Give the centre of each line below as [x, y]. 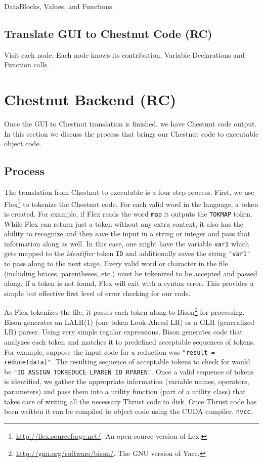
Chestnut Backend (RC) [90, 99]
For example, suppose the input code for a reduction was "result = [109, 351]
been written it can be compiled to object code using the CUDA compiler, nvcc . [128, 411]
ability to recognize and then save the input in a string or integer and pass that [127, 234]
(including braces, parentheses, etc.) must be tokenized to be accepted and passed [131, 273]
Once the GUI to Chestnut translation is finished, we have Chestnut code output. [130, 124]
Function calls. [27, 65]
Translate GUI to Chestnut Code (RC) [108, 33]
